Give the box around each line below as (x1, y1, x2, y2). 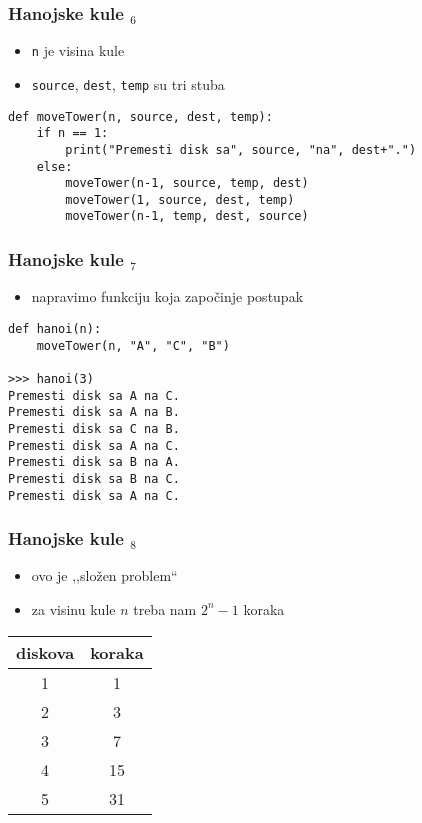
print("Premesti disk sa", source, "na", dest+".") (65, 142, 417, 157)
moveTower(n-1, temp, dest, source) (65, 209, 309, 224)
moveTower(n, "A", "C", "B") (36, 338, 230, 353)
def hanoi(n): (8, 321, 102, 336)
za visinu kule (31, 598, 116, 619)
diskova (16, 640, 75, 664)
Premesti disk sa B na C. (8, 471, 180, 486)
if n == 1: (36, 126, 109, 141)
